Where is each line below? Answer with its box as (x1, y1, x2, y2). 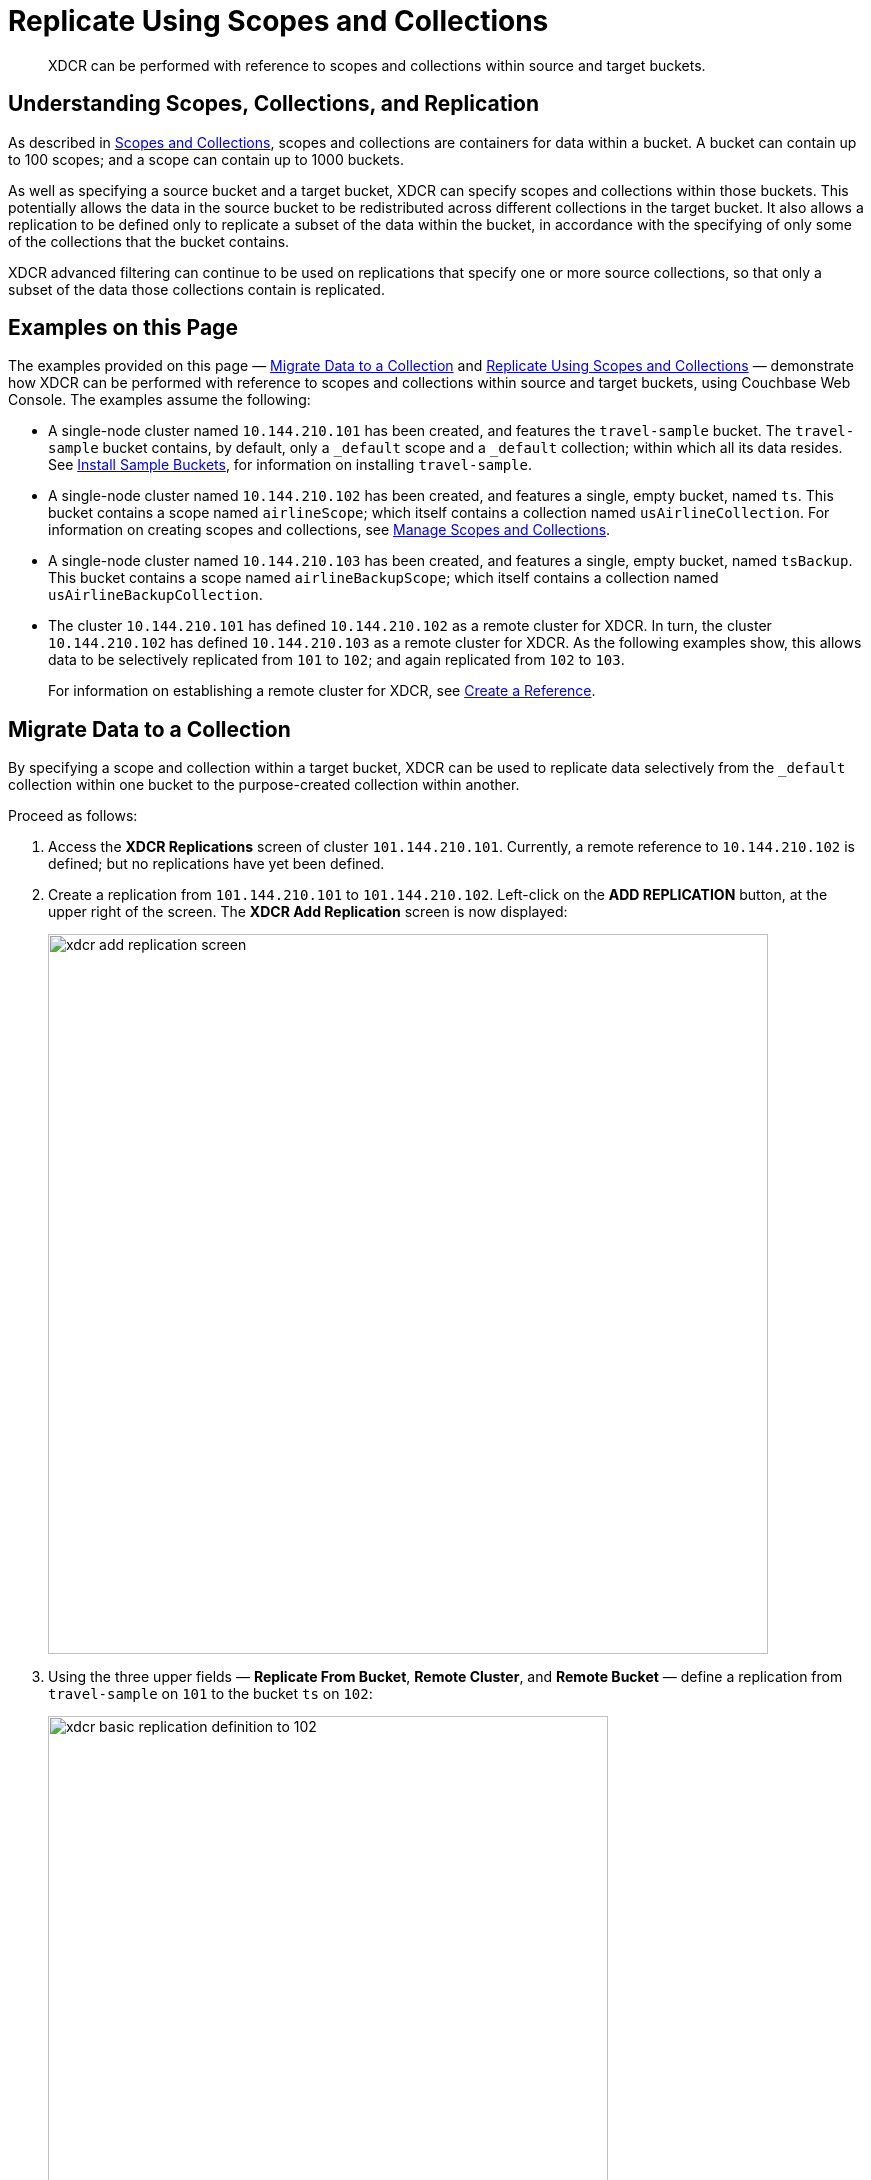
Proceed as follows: (8, 807, 138, 825)
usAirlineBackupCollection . (48, 586, 263, 604)
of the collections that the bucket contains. (8, 232, 290, 250)
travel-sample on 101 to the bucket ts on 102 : (48, 1685, 373, 1703)
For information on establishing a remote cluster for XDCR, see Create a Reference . (48, 682, 596, 700)
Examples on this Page (8, 315, 238, 341)
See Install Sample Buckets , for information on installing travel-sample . (48, 456, 532, 474)
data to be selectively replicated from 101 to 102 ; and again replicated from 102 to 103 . (48, 651, 625, 669)
